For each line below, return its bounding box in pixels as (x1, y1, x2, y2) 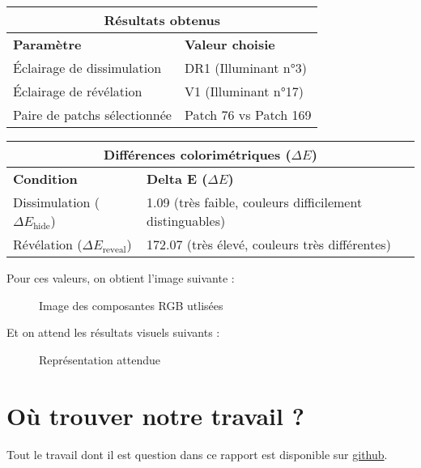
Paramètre (13, 35, 82, 53)
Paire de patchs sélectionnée (13, 105, 172, 124)
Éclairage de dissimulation (13, 58, 162, 77)
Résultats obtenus (104, 11, 221, 29)
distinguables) (147, 211, 226, 230)
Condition (13, 169, 78, 188)
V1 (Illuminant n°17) (184, 82, 304, 100)
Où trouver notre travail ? (6, 398, 304, 432)
